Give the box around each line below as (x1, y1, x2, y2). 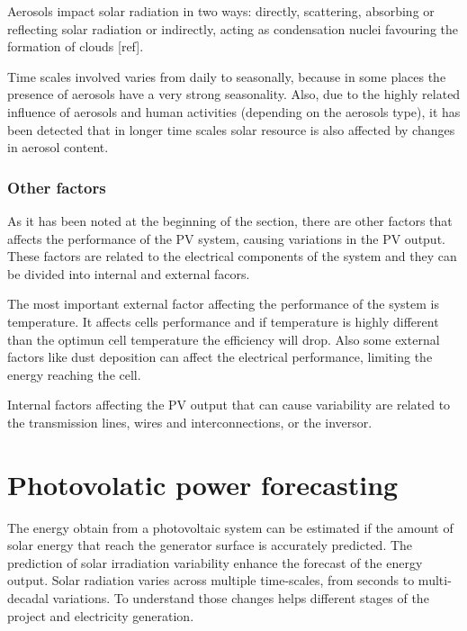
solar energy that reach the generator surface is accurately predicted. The (7, 536, 413, 554)
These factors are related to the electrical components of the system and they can (7, 247, 457, 266)
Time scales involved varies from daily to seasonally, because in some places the (7, 67, 446, 86)
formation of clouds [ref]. (7, 37, 144, 56)
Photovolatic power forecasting (7, 465, 399, 502)
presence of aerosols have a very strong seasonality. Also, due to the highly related (7, 85, 461, 104)
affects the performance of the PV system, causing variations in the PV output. (7, 229, 445, 248)
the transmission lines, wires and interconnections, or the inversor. (7, 412, 373, 431)
